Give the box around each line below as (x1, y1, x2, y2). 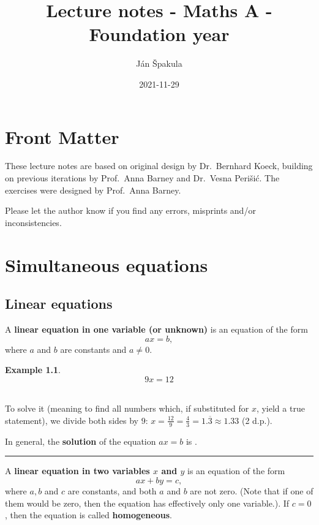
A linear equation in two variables (5, 464, 150, 477)
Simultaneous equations (5, 252, 208, 277)
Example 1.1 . (5, 363, 61, 376)
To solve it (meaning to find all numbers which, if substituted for (5, 402, 249, 415)
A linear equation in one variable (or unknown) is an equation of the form (5, 322, 308, 335)
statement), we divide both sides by (5, 414, 138, 426)
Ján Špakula (136, 57, 182, 70)
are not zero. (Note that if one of (190, 484, 313, 497)
